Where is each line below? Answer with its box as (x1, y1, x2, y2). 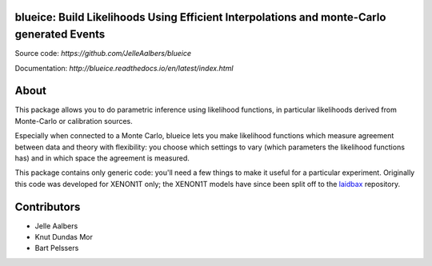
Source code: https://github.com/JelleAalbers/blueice (14, 49, 192, 58)
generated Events (14, 28, 106, 42)
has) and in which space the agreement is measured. (14, 153, 190, 163)
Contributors (14, 200, 81, 213)
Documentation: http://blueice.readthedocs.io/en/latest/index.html (14, 63, 234, 73)
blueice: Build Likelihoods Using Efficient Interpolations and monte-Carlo (14, 10, 386, 24)
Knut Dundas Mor (34, 232, 94, 242)
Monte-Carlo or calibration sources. (14, 116, 133, 125)
